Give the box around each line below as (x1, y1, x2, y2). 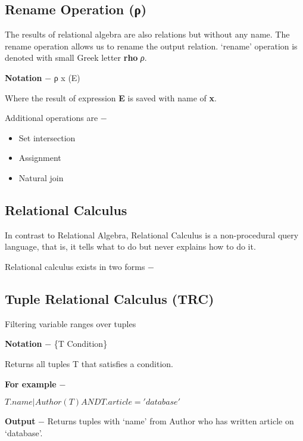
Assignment (18, 151, 61, 164)
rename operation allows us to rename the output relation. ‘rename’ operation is (5, 39, 298, 52)
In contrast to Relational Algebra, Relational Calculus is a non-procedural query (5, 228, 299, 241)
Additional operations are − (5, 111, 107, 124)
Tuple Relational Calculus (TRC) (5, 289, 214, 308)
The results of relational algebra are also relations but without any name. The (5, 28, 290, 41)
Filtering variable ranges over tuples (5, 317, 136, 330)
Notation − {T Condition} (5, 337, 108, 350)
